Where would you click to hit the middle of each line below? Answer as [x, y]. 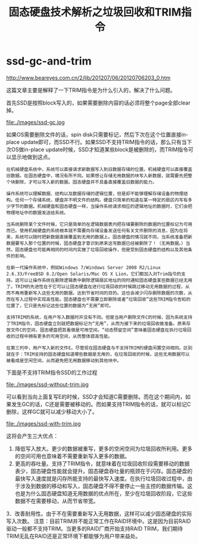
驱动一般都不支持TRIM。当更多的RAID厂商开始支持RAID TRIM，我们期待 [94, 528]
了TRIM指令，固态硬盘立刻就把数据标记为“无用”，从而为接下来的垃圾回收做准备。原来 [96, 323]
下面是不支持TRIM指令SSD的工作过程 [52, 372]
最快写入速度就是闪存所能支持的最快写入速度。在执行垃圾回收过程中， [101, 478]
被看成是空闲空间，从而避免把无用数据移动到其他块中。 [64, 360]
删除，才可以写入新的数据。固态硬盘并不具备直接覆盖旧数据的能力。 [86, 182]
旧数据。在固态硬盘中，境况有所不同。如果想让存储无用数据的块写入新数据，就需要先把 [97, 176]
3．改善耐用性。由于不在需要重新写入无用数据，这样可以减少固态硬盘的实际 [99, 513]
